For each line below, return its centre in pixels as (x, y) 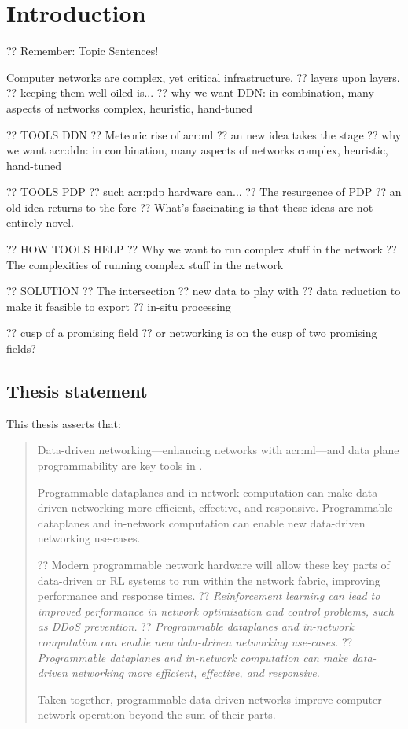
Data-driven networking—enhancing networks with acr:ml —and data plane (218, 450)
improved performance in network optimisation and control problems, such (215, 611)
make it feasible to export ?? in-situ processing (119, 306)
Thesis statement (77, 391)
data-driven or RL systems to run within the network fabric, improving (209, 580)
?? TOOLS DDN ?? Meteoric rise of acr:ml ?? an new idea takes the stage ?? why (204, 134)
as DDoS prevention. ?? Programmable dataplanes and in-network (195, 626)
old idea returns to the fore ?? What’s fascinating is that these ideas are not (190, 207)
